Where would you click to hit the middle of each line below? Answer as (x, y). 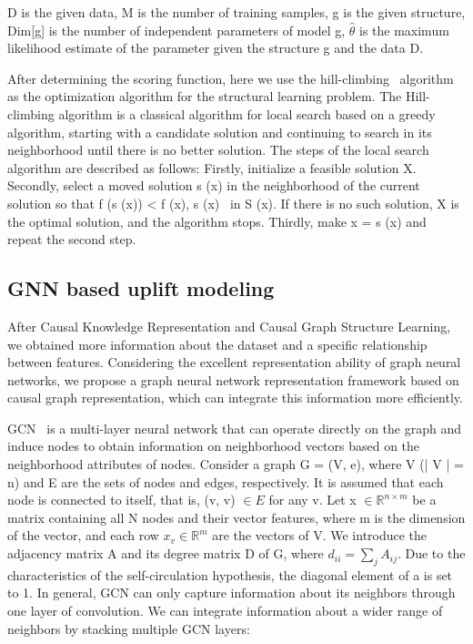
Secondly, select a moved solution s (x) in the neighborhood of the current (214, 185)
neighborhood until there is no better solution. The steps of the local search (218, 150)
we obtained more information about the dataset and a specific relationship (217, 344)
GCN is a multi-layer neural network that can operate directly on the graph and (234, 428)
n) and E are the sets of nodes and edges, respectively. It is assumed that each (226, 481)
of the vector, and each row (83, 535)
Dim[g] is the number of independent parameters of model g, (176, 30)
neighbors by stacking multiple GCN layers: (129, 628)
